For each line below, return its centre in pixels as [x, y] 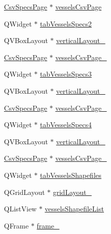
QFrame [16, 225]
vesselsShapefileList [74, 209]
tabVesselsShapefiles [70, 175]
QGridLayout [24, 192]
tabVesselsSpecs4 [66, 125]
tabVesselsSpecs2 [66, 23]
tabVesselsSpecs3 [66, 74]
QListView [20, 209]
